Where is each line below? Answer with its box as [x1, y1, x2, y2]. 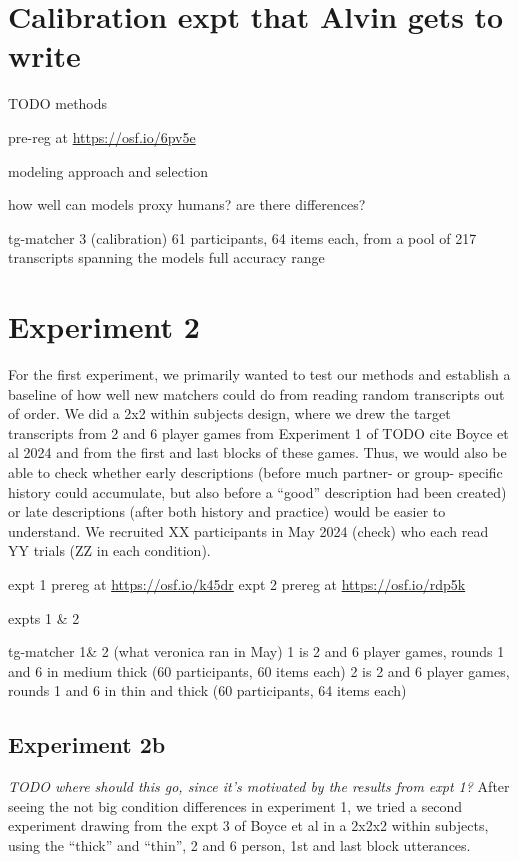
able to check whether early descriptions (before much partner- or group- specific [8, 461, 503, 482]
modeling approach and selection [8, 160, 209, 181]
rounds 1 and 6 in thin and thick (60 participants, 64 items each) [8, 680, 407, 701]
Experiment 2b [8, 729, 166, 760]
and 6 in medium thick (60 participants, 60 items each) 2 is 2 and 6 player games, [8, 660, 510, 681]
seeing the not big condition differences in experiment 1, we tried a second [8, 795, 463, 816]
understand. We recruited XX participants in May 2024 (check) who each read [8, 520, 489, 541]
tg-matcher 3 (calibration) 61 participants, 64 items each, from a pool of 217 [8, 227, 477, 248]
